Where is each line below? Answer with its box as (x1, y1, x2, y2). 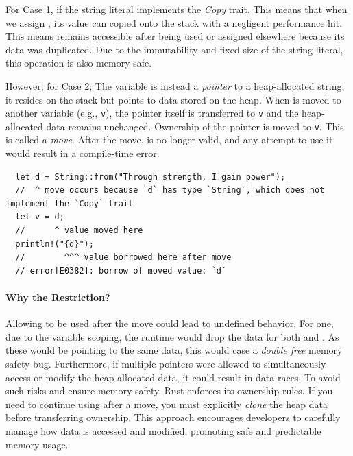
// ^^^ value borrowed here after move (15, 252, 232, 263)
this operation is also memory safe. (5, 56, 152, 70)
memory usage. (5, 437, 69, 451)
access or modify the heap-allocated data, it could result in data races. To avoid (5, 370, 341, 384)
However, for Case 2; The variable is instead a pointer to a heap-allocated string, (5, 78, 345, 93)
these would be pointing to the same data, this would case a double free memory (5, 343, 343, 357)
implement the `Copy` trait (5, 198, 134, 208)
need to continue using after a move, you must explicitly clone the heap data (5, 396, 328, 411)
